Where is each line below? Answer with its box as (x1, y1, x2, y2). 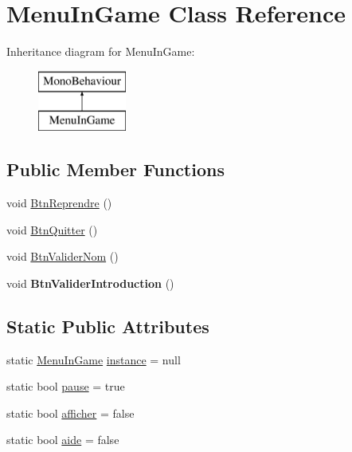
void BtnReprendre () (6, 195, 112, 211)
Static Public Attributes (6, 313, 209, 338)
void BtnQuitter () (6, 221, 98, 238)
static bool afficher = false (6, 404, 135, 421)
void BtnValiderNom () (6, 248, 119, 265)
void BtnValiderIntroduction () (6, 274, 174, 291)
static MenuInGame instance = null (6, 351, 181, 367)
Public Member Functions (6, 157, 225, 182)
